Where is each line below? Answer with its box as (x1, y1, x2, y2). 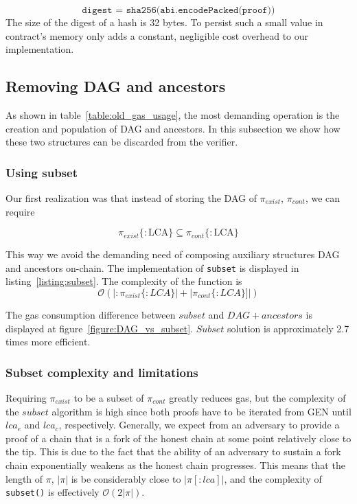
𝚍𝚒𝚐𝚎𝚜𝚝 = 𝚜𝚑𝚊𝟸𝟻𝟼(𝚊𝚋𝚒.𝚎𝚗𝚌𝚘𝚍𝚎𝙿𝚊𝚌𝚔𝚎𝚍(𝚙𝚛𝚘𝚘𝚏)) (82, 5, 275, 15)
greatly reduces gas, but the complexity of (169, 391, 346, 405)
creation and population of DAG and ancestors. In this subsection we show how (5, 121, 341, 135)
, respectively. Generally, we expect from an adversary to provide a (58, 417, 340, 432)
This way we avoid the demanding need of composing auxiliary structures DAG (5, 247, 340, 262)
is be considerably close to (71, 471, 181, 485)
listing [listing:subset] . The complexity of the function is (5, 274, 242, 288)
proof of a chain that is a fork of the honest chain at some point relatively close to (5, 431, 352, 445)
